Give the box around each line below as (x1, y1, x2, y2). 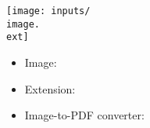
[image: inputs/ (6, 5, 91, 16)
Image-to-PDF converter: (24, 107, 145, 123)
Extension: (24, 80, 76, 97)
